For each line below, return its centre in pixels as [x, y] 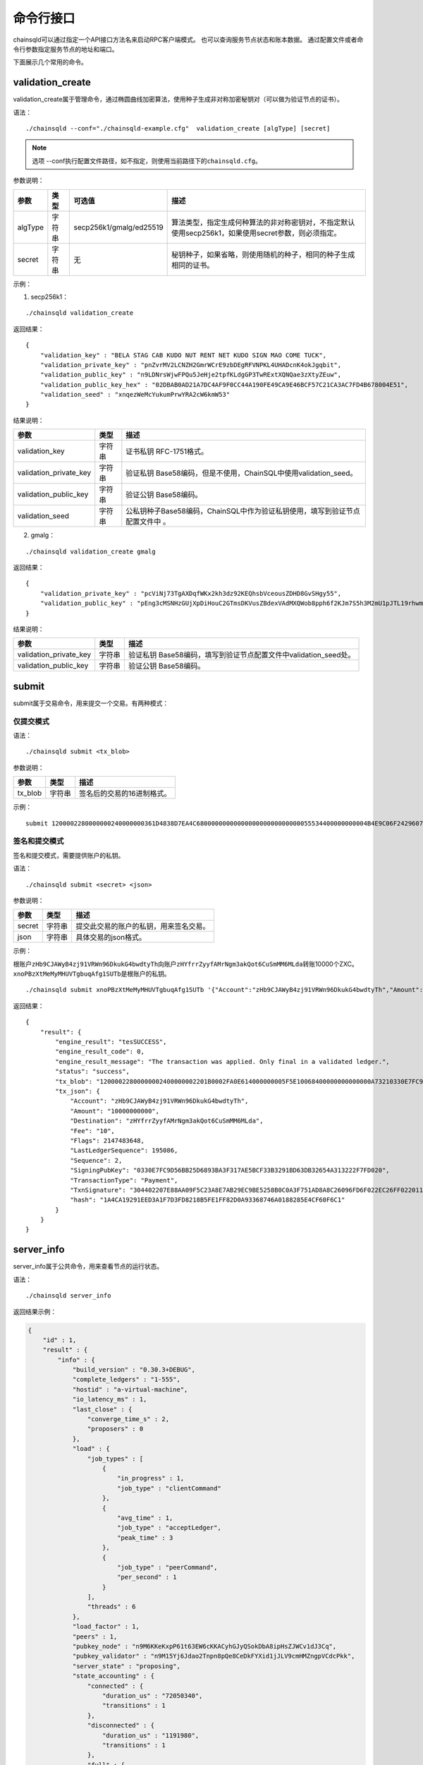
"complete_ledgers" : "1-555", [127, 1380]
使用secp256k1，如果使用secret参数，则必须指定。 [256, 233]
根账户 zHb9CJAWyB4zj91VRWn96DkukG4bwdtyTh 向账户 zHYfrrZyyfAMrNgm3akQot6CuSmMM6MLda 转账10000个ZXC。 [186, 964]
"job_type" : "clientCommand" [169, 1488]
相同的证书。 [193, 265]
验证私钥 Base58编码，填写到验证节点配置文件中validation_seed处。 [241, 655]
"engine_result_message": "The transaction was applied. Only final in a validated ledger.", [223, 1061]
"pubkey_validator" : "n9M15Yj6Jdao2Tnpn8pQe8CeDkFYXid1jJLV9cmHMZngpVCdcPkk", [214, 1656]
